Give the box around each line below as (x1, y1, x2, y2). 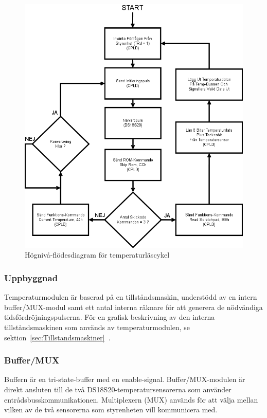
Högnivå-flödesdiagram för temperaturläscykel (25, 249, 170, 260)
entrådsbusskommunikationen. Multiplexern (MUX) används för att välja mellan (4, 394, 258, 405)
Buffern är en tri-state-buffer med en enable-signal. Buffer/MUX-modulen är (4, 374, 245, 385)
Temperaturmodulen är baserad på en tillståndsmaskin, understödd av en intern (4, 292, 257, 302)
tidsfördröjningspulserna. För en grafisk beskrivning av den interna (4, 312, 215, 322)
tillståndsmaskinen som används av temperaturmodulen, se (4, 322, 190, 333)
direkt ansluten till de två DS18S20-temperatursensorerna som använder (4, 384, 232, 395)
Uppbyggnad (4, 271, 58, 284)
